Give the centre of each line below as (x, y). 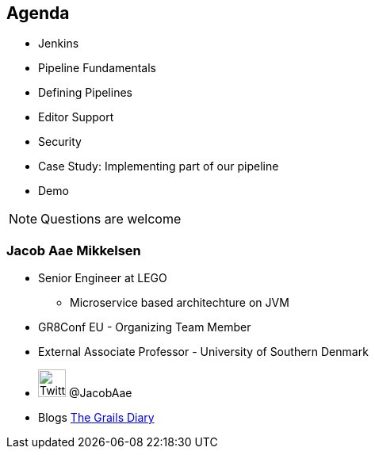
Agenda (38, 13)
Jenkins (59, 44)
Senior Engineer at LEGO (103, 278)
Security (60, 142)
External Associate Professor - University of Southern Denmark (203, 352)
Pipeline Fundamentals (97, 68)
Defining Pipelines (85, 93)
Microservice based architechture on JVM (180, 303)
